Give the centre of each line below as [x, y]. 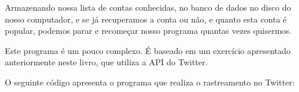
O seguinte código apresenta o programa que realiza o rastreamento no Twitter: [150, 82]
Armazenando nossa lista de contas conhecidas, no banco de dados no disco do [148, 7]
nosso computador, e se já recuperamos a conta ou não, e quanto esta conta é [146, 19]
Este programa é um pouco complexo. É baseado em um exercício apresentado [148, 50]
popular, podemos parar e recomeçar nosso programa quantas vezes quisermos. [148, 31]
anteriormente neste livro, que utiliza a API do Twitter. [106, 62]
